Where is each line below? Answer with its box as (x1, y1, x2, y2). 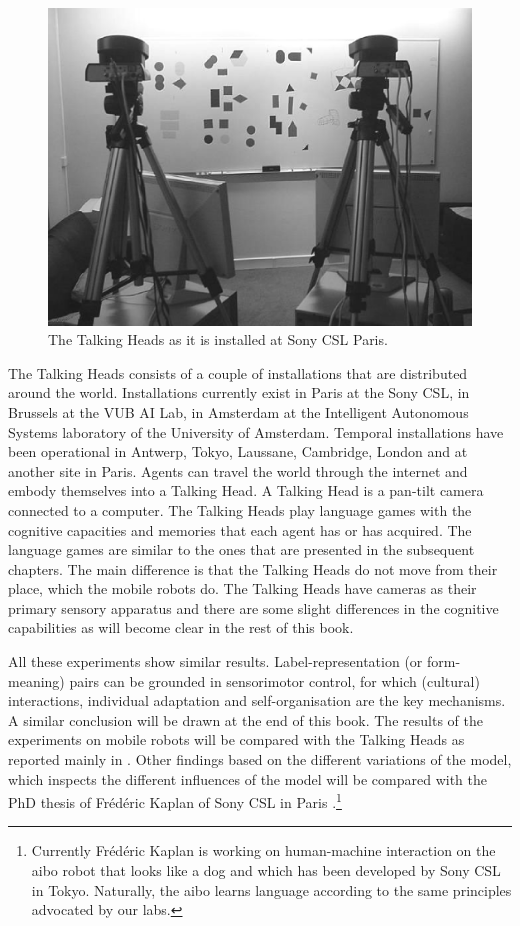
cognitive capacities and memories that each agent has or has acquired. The (8, 519, 472, 540)
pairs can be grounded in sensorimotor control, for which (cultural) (69, 670, 480, 691)
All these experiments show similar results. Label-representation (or (8, 651, 423, 672)
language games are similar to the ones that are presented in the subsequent (8, 539, 475, 560)
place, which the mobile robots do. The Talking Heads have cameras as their (8, 578, 477, 599)
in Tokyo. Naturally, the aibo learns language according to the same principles (31, 879, 512, 900)
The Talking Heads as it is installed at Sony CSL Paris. (48, 329, 388, 350)
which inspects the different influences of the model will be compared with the (8, 768, 488, 789)
